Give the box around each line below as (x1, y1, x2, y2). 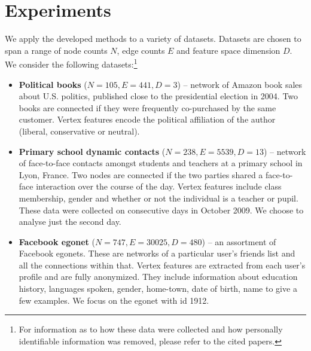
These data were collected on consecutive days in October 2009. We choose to (19, 203, 304, 216)
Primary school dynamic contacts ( (19, 145, 166, 157)
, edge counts (117, 44, 165, 56)
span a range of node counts (5, 44, 108, 56)
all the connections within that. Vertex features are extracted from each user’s (19, 258, 306, 271)
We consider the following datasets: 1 (5, 56, 138, 70)
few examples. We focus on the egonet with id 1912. (19, 294, 209, 306)
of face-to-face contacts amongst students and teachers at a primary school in (19, 157, 303, 169)
